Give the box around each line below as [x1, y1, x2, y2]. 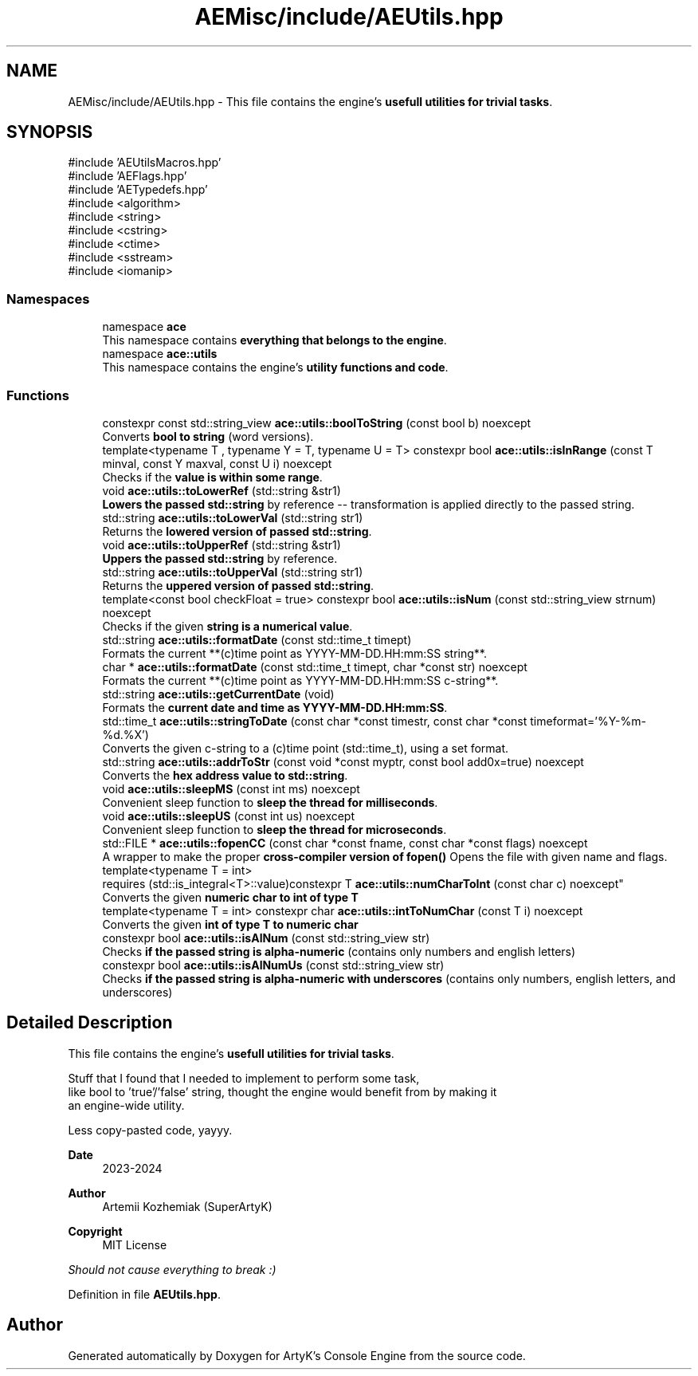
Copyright [68, 1224, 123, 1238]
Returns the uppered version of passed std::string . [102, 578, 374, 592]
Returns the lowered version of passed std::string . [102, 524, 372, 538]
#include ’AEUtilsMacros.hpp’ [68, 155, 222, 170]
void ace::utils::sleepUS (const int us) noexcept [102, 808, 355, 823]
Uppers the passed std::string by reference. [102, 551, 338, 565]
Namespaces [6, 290, 90, 307]
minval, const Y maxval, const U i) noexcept [102, 456, 332, 470]
